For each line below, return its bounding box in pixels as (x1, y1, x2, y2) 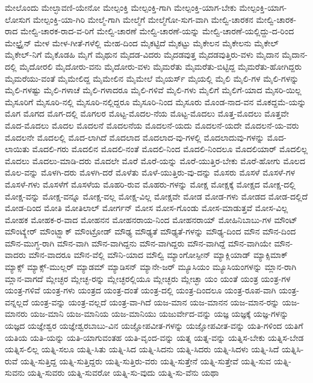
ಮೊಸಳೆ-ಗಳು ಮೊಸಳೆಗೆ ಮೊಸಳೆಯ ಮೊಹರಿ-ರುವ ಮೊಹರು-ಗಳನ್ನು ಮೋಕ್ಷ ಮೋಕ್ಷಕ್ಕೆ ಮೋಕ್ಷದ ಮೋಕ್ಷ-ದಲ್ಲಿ (5, 177, 296, 190)
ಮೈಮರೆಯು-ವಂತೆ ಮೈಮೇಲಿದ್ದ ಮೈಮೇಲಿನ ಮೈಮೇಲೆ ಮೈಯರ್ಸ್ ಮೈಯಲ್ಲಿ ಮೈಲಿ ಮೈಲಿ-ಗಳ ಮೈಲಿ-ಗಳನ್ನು (5, 72, 299, 84)
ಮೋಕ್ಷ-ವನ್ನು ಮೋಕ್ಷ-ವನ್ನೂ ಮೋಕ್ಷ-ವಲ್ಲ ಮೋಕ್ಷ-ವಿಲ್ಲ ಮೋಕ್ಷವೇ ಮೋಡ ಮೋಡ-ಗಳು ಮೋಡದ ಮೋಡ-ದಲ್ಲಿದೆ (5, 189, 308, 202)
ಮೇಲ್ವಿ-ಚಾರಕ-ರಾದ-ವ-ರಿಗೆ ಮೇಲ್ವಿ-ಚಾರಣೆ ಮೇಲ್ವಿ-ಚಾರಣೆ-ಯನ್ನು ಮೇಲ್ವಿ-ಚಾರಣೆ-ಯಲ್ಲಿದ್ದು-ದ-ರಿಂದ (20, 25, 294, 37)
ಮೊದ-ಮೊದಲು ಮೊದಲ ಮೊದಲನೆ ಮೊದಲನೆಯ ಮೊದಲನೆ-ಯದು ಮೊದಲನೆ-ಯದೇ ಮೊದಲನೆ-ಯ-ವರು (5, 118, 299, 131)
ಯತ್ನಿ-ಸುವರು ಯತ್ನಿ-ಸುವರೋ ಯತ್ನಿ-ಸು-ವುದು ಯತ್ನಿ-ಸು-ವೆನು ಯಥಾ (27, 366, 219, 379)
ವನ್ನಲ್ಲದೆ (5, 295, 29, 308)
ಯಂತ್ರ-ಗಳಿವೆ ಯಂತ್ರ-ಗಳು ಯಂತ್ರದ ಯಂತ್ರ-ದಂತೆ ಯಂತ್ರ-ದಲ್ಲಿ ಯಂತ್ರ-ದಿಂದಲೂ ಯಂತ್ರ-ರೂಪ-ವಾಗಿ (5, 284, 276, 296)
